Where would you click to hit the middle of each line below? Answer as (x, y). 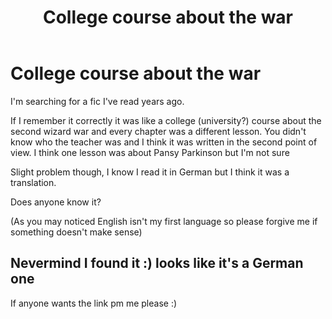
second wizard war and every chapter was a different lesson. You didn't (158, 131)
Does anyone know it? (56, 202)
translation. (33, 182)
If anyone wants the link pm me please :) (94, 303)
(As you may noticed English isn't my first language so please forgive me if (164, 221)
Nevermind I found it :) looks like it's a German (157, 263)
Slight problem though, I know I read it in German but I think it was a (150, 172)
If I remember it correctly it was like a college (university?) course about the (166, 120)
